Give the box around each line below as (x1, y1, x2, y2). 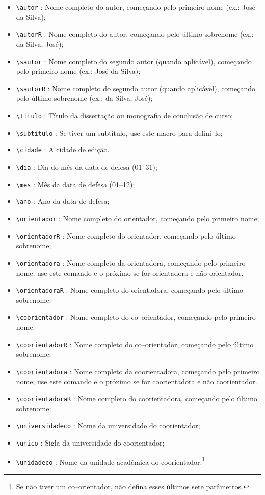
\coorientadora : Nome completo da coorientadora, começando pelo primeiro (16, 366, 260, 376)
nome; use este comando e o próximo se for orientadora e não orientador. (16, 267, 244, 278)
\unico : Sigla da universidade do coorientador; (16, 437, 165, 448)
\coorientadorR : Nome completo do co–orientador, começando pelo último (16, 338, 254, 349)
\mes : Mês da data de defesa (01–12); (16, 178, 135, 189)
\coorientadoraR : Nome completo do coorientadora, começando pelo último (16, 393, 257, 404)
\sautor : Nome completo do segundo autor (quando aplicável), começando (16, 56, 252, 66)
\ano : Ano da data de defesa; (16, 196, 110, 206)
